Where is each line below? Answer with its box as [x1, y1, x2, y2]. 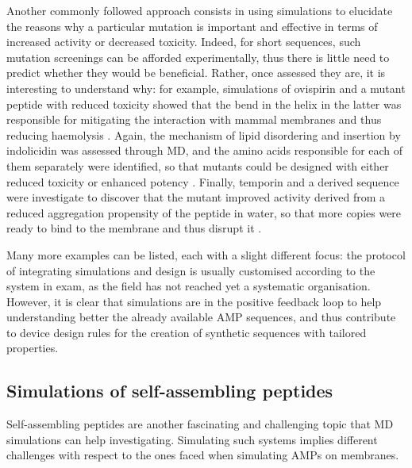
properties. [6, 339, 59, 356]
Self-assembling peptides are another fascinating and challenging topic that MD [6, 416, 394, 432]
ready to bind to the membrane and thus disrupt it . [6, 220, 262, 236]
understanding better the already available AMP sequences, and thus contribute [6, 309, 396, 325]
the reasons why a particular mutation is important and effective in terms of [6, 17, 378, 34]
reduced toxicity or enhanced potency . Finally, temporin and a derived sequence [6, 173, 399, 190]
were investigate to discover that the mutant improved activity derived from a [6, 189, 386, 205]
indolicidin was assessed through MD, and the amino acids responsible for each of [6, 142, 403, 159]
